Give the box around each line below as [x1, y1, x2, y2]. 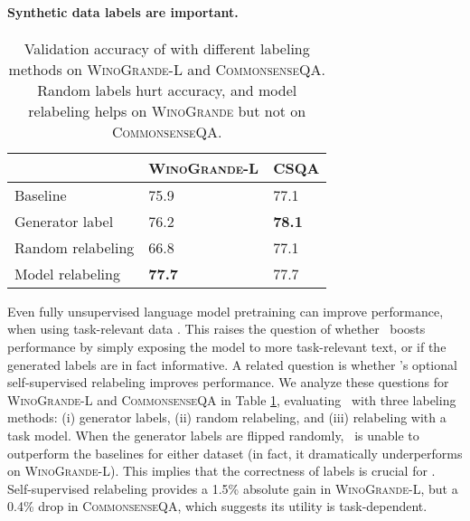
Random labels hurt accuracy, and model [37, 79, 297, 100]
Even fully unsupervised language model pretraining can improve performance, [7, 301, 444, 320]
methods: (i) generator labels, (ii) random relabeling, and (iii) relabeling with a [7, 408, 446, 427]
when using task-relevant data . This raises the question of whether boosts [7, 319, 426, 338]
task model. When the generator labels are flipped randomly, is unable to [7, 425, 419, 444]
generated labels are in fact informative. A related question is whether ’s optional [7, 355, 457, 374]
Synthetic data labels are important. [7, 2, 239, 21]
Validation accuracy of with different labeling [23, 37, 310, 59]
